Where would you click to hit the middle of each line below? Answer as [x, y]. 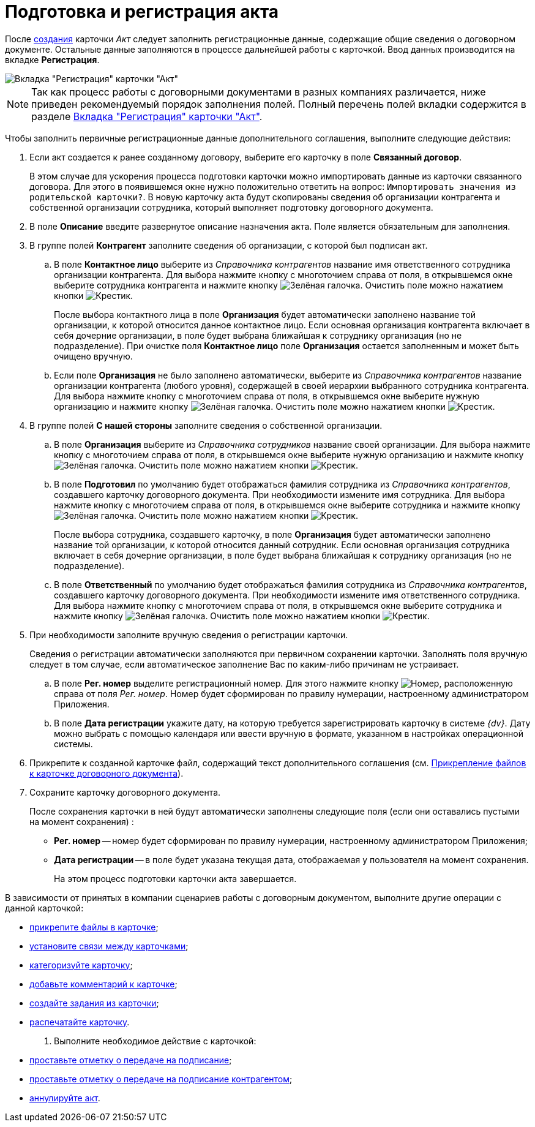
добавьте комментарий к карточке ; [103, 984]
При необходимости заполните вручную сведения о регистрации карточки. [189, 635]
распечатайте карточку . [80, 1022]
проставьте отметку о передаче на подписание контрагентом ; [161, 1079]
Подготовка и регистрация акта [142, 12]
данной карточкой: [44, 908]
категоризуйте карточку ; [81, 965]
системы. [73, 744]
